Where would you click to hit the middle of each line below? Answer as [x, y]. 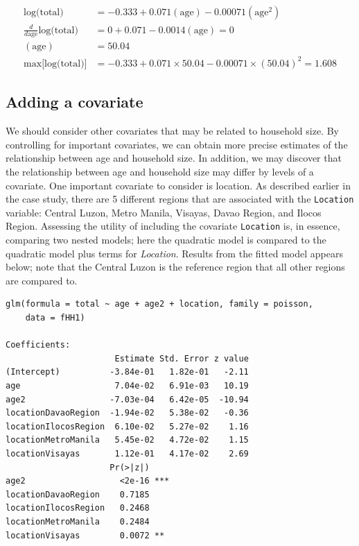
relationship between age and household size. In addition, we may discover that [174, 158]
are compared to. [42, 280]
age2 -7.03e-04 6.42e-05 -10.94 [127, 399]
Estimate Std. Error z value [182, 358]
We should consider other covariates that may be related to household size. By [172, 131]
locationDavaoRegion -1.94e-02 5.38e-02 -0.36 [127, 413]
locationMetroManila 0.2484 [78, 521]
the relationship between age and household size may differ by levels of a [160, 171]
